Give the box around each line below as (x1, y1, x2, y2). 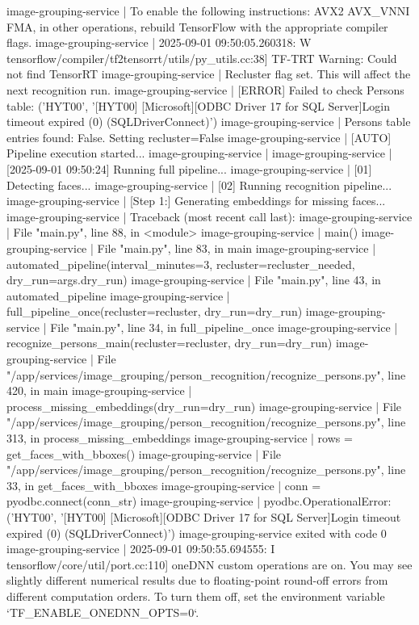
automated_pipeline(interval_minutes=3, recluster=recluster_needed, (6, 255, 355, 272)
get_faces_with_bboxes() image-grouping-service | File (6, 445, 281, 462)
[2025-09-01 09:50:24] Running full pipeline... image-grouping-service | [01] (6, 160, 372, 177)
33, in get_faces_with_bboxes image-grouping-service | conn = (6, 476, 321, 493)
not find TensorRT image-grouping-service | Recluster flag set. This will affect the (6, 65, 411, 82)
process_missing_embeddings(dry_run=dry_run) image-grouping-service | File (6, 397, 402, 414)
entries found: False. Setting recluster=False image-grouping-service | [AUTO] (6, 128, 392, 145)
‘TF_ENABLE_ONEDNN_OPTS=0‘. (6, 603, 199, 620)
